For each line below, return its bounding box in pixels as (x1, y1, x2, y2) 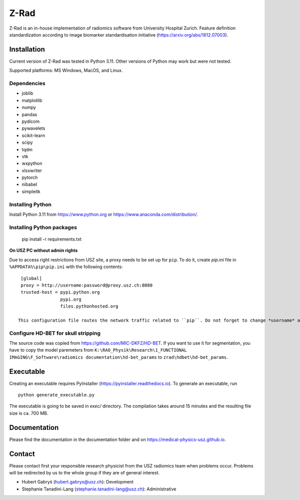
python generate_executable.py (18, 392, 95, 398)
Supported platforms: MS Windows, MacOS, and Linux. (9, 68, 123, 74)
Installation (9, 45, 45, 54)
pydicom (21, 118, 40, 124)
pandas (21, 111, 37, 117)
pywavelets (21, 125, 45, 131)
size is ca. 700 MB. (9, 410, 48, 416)
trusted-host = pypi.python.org (20, 290, 100, 295)
